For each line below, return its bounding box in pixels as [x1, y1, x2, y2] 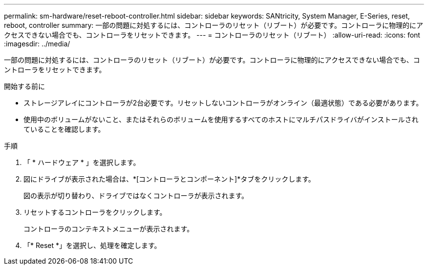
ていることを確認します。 [23, 125, 105, 133]
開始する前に [4, 82, 45, 90]
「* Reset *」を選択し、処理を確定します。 [23, 241, 161, 249]
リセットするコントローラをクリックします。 [23, 208, 167, 216]
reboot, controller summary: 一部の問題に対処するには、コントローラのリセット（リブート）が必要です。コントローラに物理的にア [4, 21, 423, 29]
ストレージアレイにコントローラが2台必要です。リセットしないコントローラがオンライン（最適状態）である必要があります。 [23, 99, 423, 107]
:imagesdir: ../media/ [4, 40, 70, 48]
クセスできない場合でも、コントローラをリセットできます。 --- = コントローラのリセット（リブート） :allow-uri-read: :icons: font [4, 31, 420, 39]
